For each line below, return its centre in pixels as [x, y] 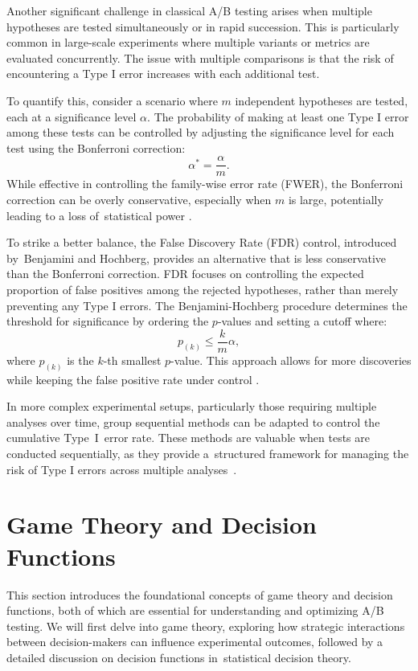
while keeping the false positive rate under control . [133, 379]
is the [80, 360]
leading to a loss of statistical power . [99, 215]
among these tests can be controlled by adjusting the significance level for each [201, 132]
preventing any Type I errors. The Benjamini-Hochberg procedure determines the [207, 305]
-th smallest [132, 360]
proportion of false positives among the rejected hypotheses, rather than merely [203, 289]
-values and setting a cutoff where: [302, 321]
